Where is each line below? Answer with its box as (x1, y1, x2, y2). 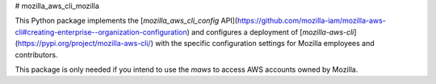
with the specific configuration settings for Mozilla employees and (154, 39, 375, 48)
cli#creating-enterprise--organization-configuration (15, 27, 187, 36)
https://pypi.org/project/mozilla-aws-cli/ (17, 39, 151, 48)
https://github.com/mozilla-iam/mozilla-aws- (237, 16, 387, 26)
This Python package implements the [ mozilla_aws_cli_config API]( (15, 16, 238, 26)
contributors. (15, 49, 58, 60)
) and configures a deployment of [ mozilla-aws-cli (187, 27, 354, 36)
